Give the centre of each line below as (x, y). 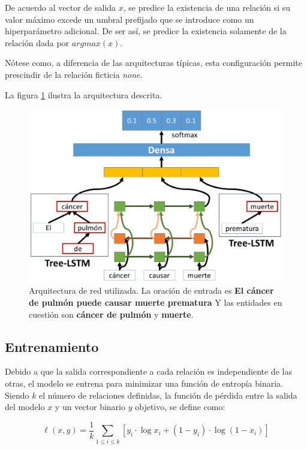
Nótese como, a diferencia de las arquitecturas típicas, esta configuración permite (153, 63)
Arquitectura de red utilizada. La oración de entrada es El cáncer (151, 290)
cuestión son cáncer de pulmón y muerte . (111, 314)
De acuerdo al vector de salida (61, 7)
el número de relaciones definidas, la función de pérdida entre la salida (168, 395)
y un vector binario (90, 407)
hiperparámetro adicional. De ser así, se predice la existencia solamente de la (146, 31)
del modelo (25, 407)
